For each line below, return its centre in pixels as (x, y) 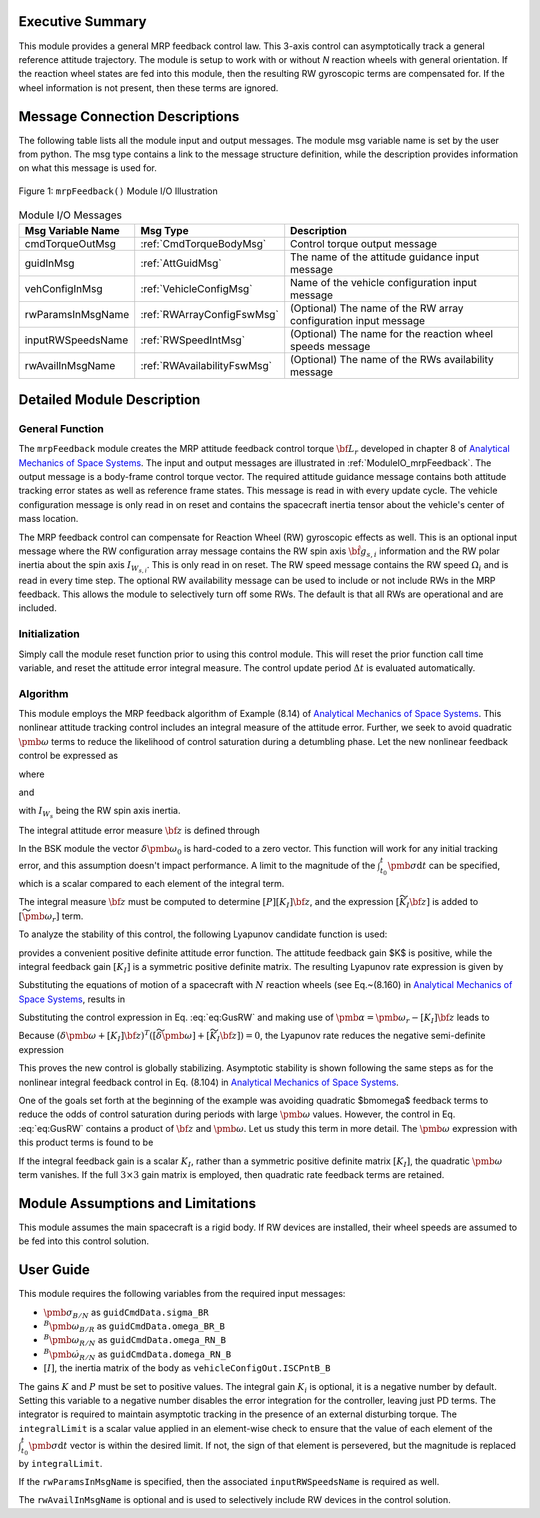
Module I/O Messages (70, 215)
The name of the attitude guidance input (385, 257)
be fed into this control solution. (84, 1241)
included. (37, 608)
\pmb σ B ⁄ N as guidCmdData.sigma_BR (126, 1313)
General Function (61, 428)
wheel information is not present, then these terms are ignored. (148, 87)
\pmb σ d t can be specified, (443, 866)
